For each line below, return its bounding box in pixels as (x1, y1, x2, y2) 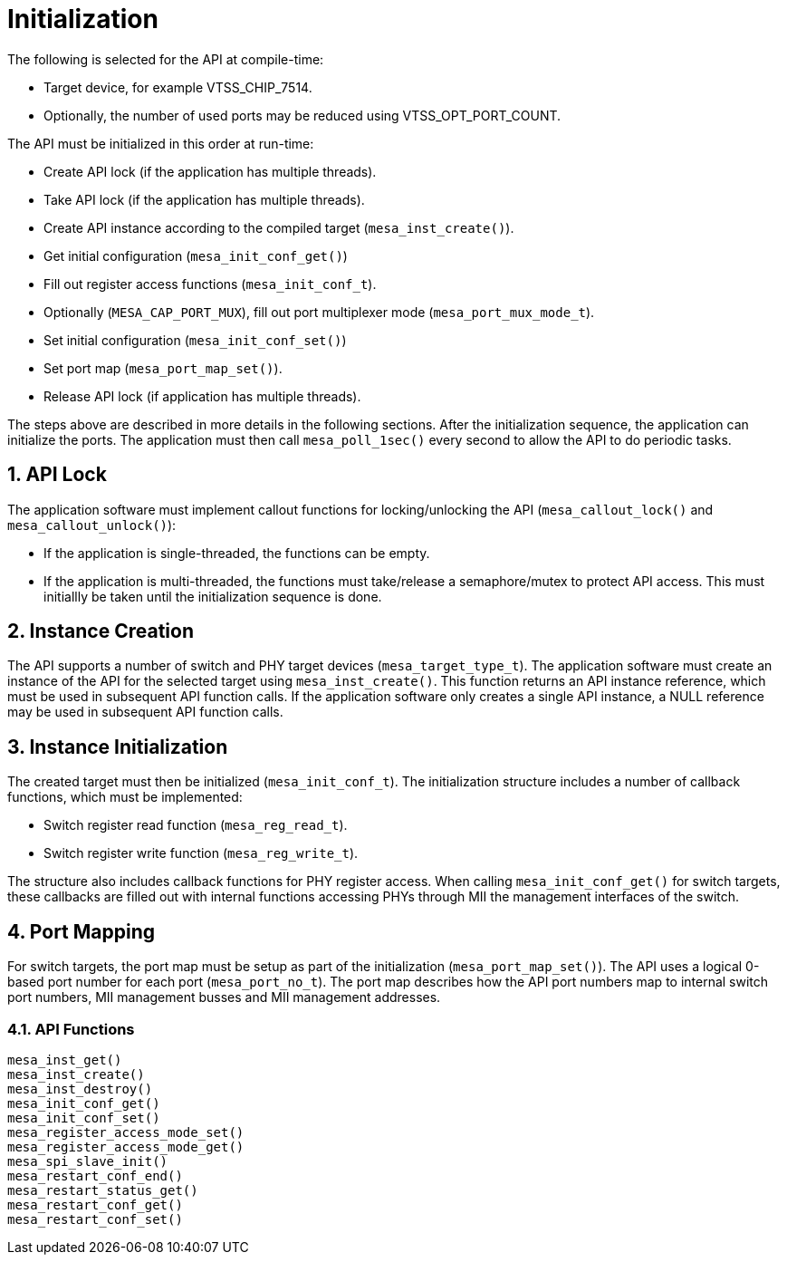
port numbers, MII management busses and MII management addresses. (7, 989, 441, 1006)
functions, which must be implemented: (7, 789, 243, 805)
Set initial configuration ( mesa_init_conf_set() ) (43, 332, 347, 348)
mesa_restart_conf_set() (7, 1211, 183, 1227)
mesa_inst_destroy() (7, 1081, 153, 1096)
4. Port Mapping (7, 920, 156, 943)
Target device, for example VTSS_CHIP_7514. (43, 79, 312, 95)
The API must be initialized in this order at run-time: (7, 135, 314, 151)
